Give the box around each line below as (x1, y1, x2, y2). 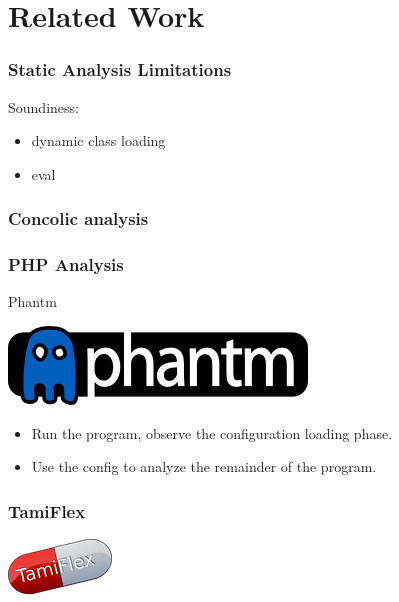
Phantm (8, 291, 57, 312)
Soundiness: (8, 96, 79, 117)
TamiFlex (8, 498, 86, 523)
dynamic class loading (31, 130, 166, 151)
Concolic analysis (8, 206, 149, 231)
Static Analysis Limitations (8, 57, 232, 82)
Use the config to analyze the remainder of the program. (31, 456, 377, 477)
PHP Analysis (8, 252, 124, 277)
